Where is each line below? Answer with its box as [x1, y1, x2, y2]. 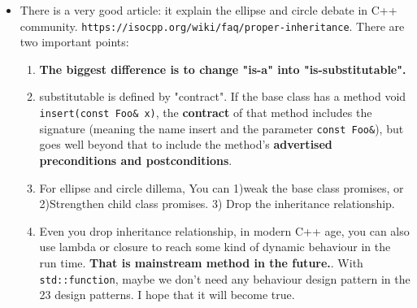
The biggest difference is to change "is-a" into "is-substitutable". [39, 60, 406, 77]
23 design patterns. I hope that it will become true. [39, 286, 295, 303]
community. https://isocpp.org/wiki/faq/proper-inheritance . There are [20, 17, 405, 34]
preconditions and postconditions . [39, 151, 232, 168]
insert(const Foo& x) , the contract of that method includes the [39, 104, 372, 121]
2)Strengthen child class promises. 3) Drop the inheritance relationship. [39, 195, 395, 212]
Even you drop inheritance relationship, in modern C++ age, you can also [39, 222, 410, 239]
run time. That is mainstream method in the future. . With [39, 254, 363, 271]
